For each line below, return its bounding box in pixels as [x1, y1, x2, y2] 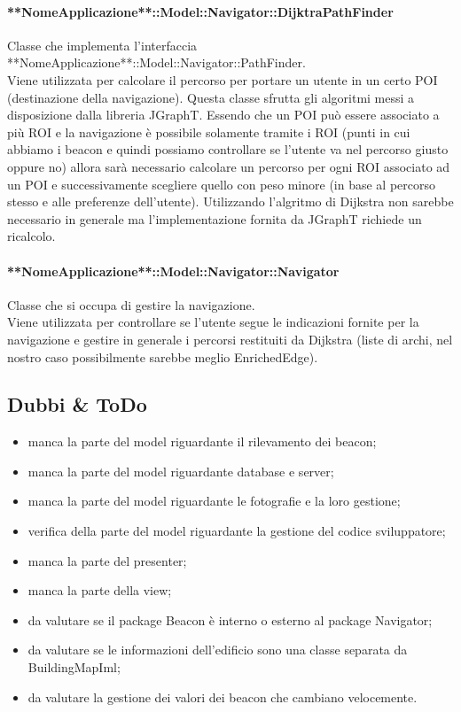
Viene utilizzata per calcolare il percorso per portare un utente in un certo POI [7, 70, 438, 89]
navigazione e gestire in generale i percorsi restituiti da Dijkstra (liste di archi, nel [7, 329, 453, 348]
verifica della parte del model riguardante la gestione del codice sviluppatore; [27, 522, 446, 540]
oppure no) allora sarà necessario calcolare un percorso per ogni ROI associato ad [7, 157, 450, 175]
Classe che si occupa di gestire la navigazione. [7, 295, 255, 313]
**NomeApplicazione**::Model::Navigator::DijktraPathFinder [7, 2, 394, 20]
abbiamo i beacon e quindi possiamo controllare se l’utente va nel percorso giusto [7, 140, 449, 159]
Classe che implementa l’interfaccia [7, 35, 198, 54]
